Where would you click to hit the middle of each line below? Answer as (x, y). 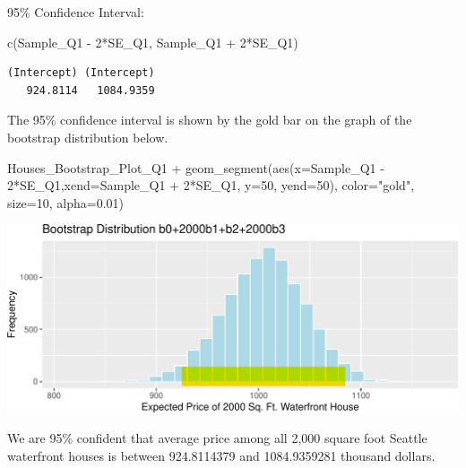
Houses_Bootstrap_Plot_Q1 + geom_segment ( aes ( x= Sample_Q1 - (196, 167)
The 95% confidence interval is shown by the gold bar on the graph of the (210, 120)
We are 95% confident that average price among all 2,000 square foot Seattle (217, 438)
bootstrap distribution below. (88, 137)
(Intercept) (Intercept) (81, 73)
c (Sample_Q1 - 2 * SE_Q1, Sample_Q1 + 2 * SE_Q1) (153, 42)
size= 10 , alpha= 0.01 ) (66, 202)
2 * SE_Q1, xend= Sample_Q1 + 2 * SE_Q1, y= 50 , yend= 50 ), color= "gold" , (211, 185)
